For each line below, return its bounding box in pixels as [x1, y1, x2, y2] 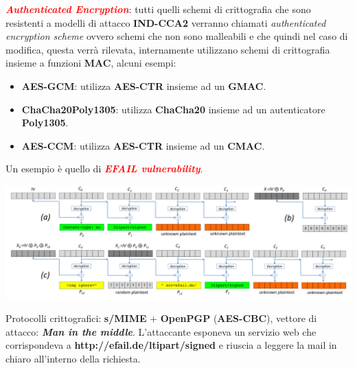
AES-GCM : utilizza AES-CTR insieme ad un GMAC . [21, 78, 266, 93]
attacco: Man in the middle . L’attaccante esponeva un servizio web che [5, 324, 316, 338]
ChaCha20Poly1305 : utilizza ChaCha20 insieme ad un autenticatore [21, 102, 325, 116]
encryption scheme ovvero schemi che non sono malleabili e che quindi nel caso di [5, 29, 348, 43]
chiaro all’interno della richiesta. [5, 351, 141, 365]
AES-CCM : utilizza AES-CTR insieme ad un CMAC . [21, 138, 265, 152]
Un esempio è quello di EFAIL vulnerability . [5, 161, 203, 176]
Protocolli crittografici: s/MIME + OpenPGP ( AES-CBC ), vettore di [5, 310, 317, 325]
